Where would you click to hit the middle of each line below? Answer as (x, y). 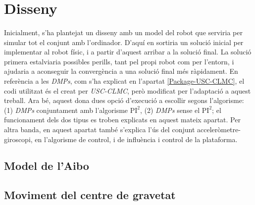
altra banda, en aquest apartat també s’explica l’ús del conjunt (100, 129)
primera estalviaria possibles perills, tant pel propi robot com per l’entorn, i (119, 61)
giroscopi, (18, 139)
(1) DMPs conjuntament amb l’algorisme (66, 110)
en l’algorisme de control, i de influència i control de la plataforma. (136, 139)
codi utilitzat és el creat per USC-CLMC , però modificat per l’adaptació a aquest (127, 90)
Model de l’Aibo (47, 166)
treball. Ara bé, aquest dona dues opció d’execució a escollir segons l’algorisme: (124, 100)
